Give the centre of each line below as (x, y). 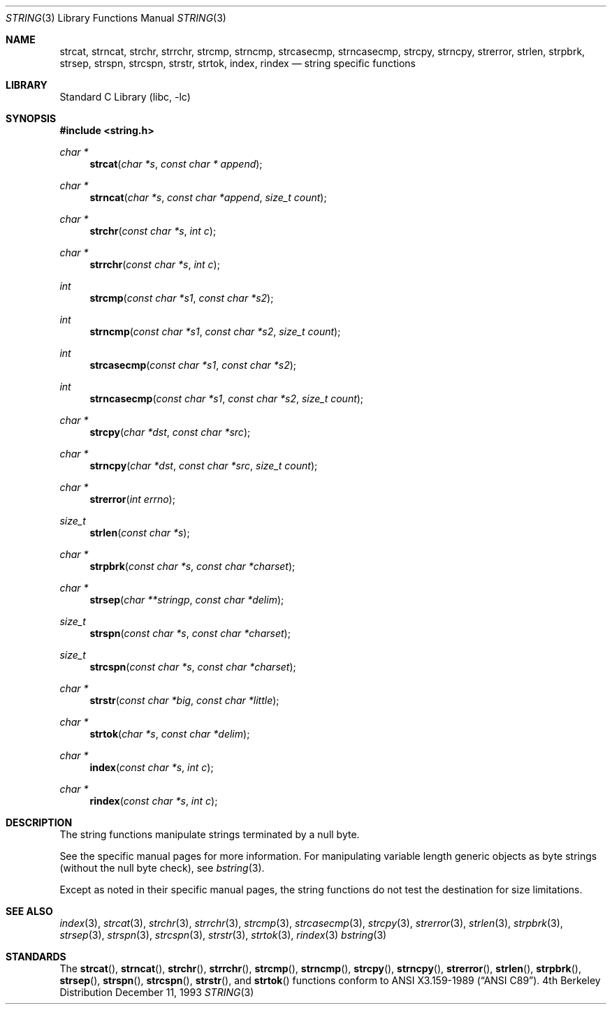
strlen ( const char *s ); (140, 533)
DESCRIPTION (39, 822)
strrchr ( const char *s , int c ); (155, 264)
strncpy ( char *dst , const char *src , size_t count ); (204, 466)
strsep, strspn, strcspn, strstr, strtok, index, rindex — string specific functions (238, 63)
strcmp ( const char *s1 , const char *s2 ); (182, 298)
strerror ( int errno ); (132, 499)
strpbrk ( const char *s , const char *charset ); (192, 566)
